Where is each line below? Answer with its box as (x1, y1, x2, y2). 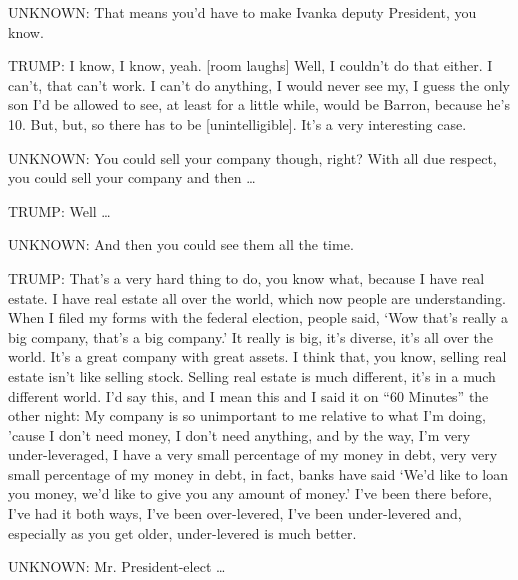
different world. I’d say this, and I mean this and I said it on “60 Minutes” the (8, 385, 489, 406)
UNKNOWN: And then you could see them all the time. (8, 234, 354, 255)
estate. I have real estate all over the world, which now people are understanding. (8, 287, 506, 308)
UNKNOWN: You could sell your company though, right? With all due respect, (8, 147, 497, 168)
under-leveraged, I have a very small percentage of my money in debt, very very (8, 444, 498, 465)
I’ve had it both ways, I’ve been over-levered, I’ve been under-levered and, (8, 503, 462, 524)
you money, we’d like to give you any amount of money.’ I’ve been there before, (8, 483, 492, 504)
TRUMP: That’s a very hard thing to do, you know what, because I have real (8, 267, 485, 288)
